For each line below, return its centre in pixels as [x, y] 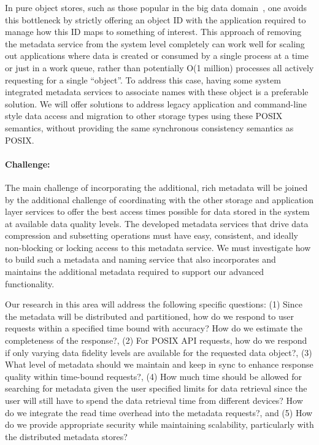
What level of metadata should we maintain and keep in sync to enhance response [159, 364]
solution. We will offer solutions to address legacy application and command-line [156, 103]
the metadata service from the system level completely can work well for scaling [155, 43]
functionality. [30, 283]
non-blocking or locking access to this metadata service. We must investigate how [158, 247]
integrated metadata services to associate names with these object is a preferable [157, 92]
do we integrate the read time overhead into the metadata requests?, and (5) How [159, 412]
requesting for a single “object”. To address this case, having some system [143, 79]
